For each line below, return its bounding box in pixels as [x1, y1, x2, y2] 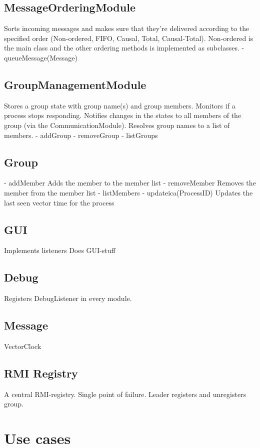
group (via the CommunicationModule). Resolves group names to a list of [4, 119, 230, 130]
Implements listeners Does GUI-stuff [4, 245, 115, 255]
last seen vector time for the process [4, 197, 114, 207]
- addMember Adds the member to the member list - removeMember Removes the [4, 177, 256, 188]
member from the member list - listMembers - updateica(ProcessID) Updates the [4, 187, 253, 197]
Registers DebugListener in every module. [4, 293, 132, 303]
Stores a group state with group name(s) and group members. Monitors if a [4, 100, 235, 110]
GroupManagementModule [4, 76, 146, 92]
